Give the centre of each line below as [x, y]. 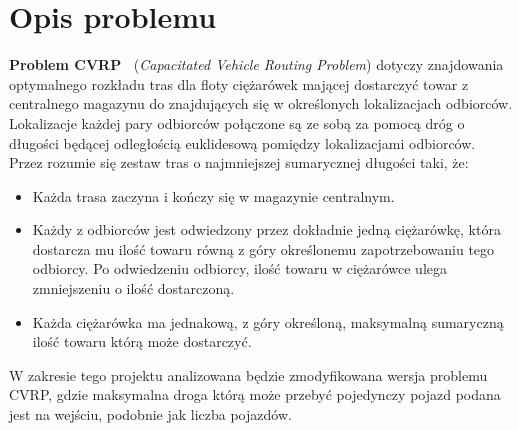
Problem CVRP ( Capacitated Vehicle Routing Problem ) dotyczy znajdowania [256, 64]
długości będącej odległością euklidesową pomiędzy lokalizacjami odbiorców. [242, 142]
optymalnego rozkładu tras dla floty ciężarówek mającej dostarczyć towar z [239, 83]
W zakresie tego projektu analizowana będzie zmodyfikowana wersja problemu [248, 374]
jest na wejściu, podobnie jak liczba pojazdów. [150, 414]
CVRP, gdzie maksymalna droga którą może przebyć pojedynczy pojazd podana [255, 394]
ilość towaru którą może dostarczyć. [142, 341]
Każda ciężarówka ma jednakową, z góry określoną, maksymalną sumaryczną [268, 321]
